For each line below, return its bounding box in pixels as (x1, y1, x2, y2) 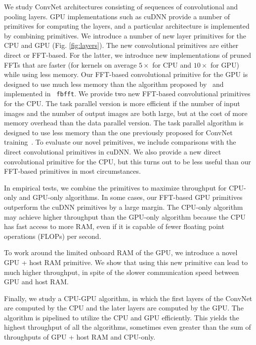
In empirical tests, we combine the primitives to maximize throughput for (4, 182, 227, 192)
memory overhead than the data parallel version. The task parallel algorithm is (4, 117, 244, 128)
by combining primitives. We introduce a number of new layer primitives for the (4, 30, 247, 40)
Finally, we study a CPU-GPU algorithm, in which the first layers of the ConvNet (4, 293, 253, 303)
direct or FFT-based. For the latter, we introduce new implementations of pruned (4, 49, 251, 60)
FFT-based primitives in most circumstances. (4, 166, 141, 176)
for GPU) (210, 59, 239, 70)
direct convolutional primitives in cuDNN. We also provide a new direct (4, 146, 221, 156)
